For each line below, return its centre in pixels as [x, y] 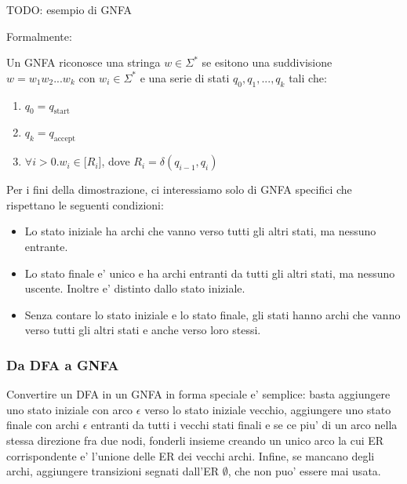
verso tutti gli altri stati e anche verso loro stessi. [143, 330]
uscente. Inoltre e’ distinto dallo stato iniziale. [135, 288]
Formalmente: [39, 36]
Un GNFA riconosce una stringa [84, 62]
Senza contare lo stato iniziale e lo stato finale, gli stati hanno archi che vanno [213, 314]
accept [65, 139]
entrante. [46, 246]
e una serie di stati [185, 77]
